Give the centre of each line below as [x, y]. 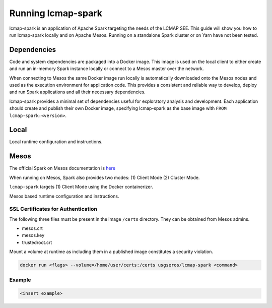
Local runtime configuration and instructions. [56, 142]
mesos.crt [32, 228]
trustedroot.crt [37, 242]
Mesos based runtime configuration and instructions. [64, 196]
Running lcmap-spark [56, 13]
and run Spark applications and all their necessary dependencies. [77, 92]
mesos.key [33, 235]
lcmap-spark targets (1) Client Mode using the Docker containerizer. [81, 187]
